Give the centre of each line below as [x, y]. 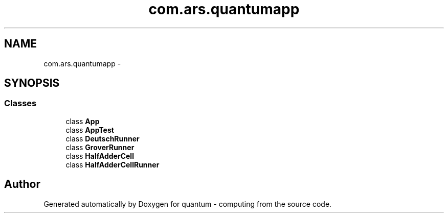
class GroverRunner [100, 147]
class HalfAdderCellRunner [113, 164]
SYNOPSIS [32, 83]
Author [22, 184]
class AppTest [90, 130]
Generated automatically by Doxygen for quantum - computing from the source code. [188, 204]
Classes [20, 103]
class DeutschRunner [103, 138]
